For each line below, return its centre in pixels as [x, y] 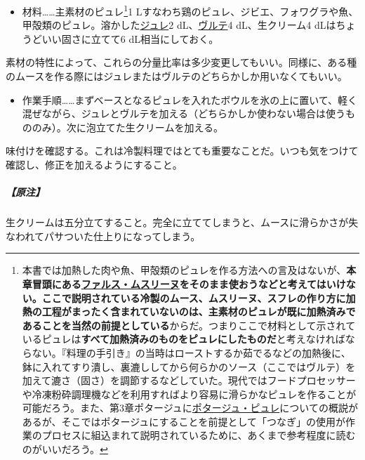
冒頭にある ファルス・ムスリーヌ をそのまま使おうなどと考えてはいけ [189, 283]
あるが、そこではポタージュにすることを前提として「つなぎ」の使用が [184, 421]
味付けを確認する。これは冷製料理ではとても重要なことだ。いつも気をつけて [182, 151]
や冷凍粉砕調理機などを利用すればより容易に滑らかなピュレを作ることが [189, 394]
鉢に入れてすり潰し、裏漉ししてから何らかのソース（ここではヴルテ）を [189, 366]
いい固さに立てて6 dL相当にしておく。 [130, 38]
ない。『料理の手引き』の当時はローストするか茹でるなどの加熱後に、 [191, 352]
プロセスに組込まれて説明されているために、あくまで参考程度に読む [199, 435]
